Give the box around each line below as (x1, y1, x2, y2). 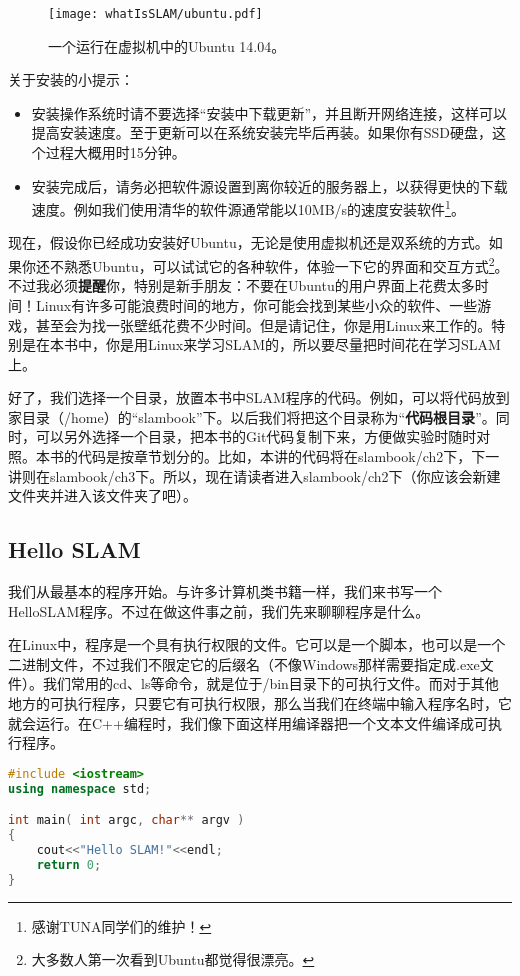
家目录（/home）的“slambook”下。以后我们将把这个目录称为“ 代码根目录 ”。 (8, 406, 496, 427)
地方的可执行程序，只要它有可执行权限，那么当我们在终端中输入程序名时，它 (8, 693, 512, 714)
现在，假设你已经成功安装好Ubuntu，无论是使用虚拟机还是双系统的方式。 (8, 232, 489, 253)
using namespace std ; (8, 781, 152, 796)
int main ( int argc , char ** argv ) (8, 813, 245, 828)
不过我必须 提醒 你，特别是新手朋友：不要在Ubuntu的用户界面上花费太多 (8, 275, 475, 296)
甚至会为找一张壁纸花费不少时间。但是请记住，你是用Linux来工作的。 (35, 314, 492, 335)
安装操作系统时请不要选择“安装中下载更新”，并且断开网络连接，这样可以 (31, 102, 508, 123)
